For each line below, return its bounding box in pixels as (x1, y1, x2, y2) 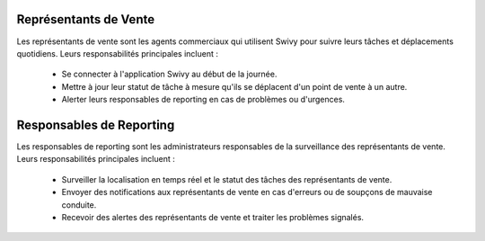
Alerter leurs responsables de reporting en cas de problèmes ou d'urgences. (61, 94, 346, 105)
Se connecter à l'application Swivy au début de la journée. (61, 68, 278, 80)
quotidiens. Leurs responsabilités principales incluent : (16, 48, 219, 58)
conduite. (61, 199, 97, 210)
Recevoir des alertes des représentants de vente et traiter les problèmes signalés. (61, 211, 364, 222)
